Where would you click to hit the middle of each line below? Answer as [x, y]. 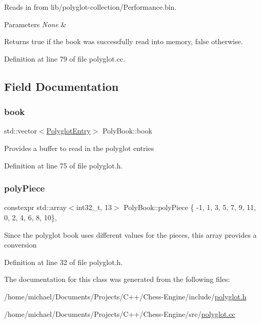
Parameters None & [35, 24]
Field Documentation [62, 86]
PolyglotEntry [68, 131]
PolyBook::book [127, 131]
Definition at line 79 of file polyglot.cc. [65, 58]
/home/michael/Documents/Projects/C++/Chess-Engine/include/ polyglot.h [125, 296]
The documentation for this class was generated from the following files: [117, 279]
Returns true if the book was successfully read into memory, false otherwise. [124, 41]
